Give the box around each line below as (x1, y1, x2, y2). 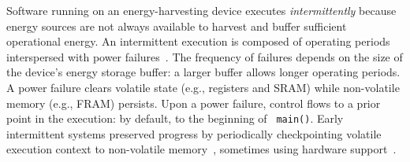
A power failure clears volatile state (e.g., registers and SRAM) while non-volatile (6, 79, 400, 95)
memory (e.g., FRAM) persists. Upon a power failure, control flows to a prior (6, 94, 381, 111)
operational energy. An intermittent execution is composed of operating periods (6, 33, 390, 50)
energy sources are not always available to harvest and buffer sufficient (6, 17, 347, 34)
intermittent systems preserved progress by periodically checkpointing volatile (6, 125, 382, 142)
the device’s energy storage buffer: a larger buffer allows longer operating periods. (6, 64, 401, 80)
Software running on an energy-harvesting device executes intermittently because (6, 2, 397, 18)
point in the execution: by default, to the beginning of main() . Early (6, 110, 344, 127)
